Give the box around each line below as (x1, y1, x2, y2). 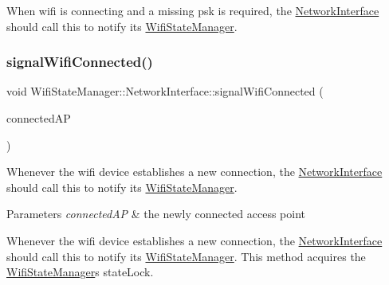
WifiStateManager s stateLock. (6, 264, 154, 280)
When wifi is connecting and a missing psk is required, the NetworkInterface (6, 2, 379, 18)
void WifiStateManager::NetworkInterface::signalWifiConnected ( (6, 83, 324, 100)
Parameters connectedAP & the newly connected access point (6, 205, 306, 222)
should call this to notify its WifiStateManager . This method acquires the (6, 248, 366, 264)
